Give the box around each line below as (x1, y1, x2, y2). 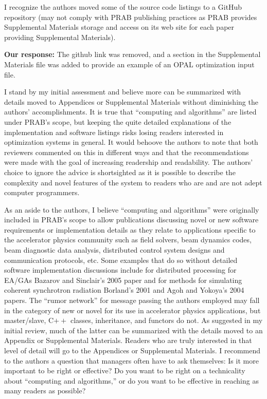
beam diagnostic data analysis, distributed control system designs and (4, 244, 225, 255)
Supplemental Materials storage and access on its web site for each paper (4, 22, 235, 32)
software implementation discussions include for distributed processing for (4, 264, 237, 275)
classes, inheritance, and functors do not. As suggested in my (70, 315, 263, 326)
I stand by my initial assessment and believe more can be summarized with (4, 86, 241, 97)
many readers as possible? (4, 385, 86, 396)
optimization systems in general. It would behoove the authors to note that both (4, 137, 258, 147)
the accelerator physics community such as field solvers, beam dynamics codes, (4, 234, 252, 245)
